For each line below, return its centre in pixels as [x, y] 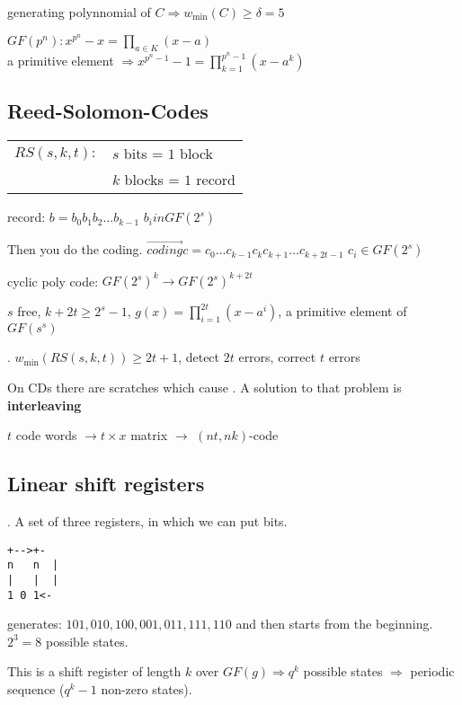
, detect [199, 357]
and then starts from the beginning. [334, 624]
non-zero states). [147, 689]
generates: [35, 624]
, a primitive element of [342, 311]
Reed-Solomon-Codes [108, 111]
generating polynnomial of [79, 12]
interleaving [44, 405]
